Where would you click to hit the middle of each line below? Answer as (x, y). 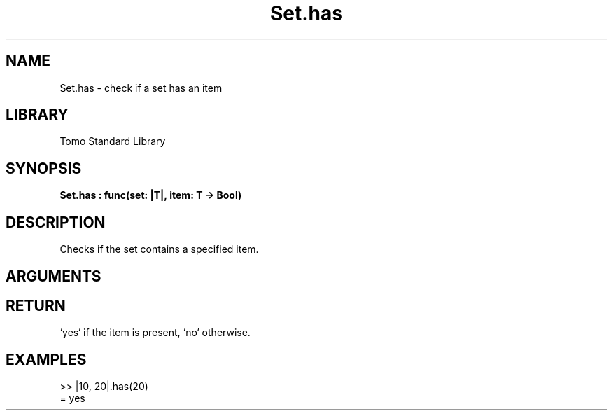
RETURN (36, 305)
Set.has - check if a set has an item (141, 88)
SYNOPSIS (44, 168)
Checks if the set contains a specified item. (159, 249)
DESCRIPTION (56, 222)
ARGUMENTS (54, 276)
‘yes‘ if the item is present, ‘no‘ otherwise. (155, 333)
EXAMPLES (46, 359)
